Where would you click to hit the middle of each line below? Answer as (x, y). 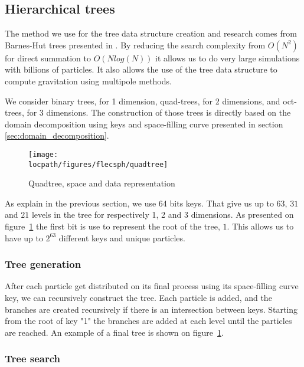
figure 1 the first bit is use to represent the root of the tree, (112, 226)
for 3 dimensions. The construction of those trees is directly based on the (159, 112)
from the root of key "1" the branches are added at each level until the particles (148, 321)
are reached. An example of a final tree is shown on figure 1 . (114, 332)
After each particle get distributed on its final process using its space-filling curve (152, 286)
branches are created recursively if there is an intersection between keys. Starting (151, 309)
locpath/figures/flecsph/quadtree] (98, 164)
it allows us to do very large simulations (228, 58)
